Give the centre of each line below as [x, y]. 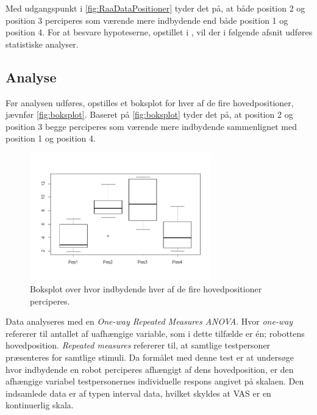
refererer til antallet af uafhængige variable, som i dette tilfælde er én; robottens [155, 333]
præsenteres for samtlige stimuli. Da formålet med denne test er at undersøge [150, 357]
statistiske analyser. [42, 44]
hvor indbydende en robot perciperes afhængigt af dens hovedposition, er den [150, 369]
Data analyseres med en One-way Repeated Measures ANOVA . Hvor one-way [149, 321]
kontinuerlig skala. [40, 405]
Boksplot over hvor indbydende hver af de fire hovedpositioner [146, 289]
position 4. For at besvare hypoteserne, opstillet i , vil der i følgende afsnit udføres [159, 32]
